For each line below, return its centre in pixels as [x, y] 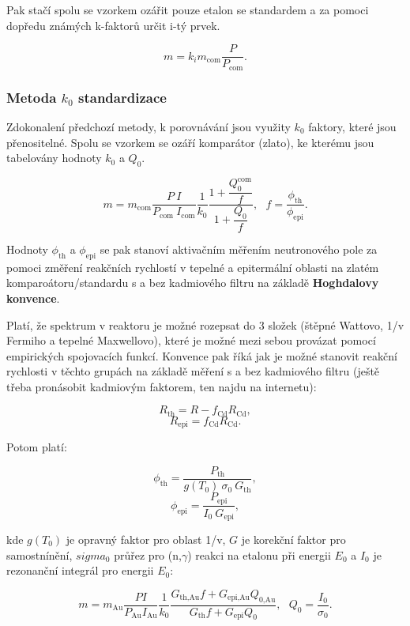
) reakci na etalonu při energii [259, 554]
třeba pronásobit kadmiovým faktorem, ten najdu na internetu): [162, 386]
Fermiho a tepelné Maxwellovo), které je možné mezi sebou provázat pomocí [191, 340]
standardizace [122, 97]
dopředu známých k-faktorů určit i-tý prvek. [113, 25]
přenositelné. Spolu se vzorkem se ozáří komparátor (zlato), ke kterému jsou [190, 142]
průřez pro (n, [148, 554]
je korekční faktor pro [293, 539]
